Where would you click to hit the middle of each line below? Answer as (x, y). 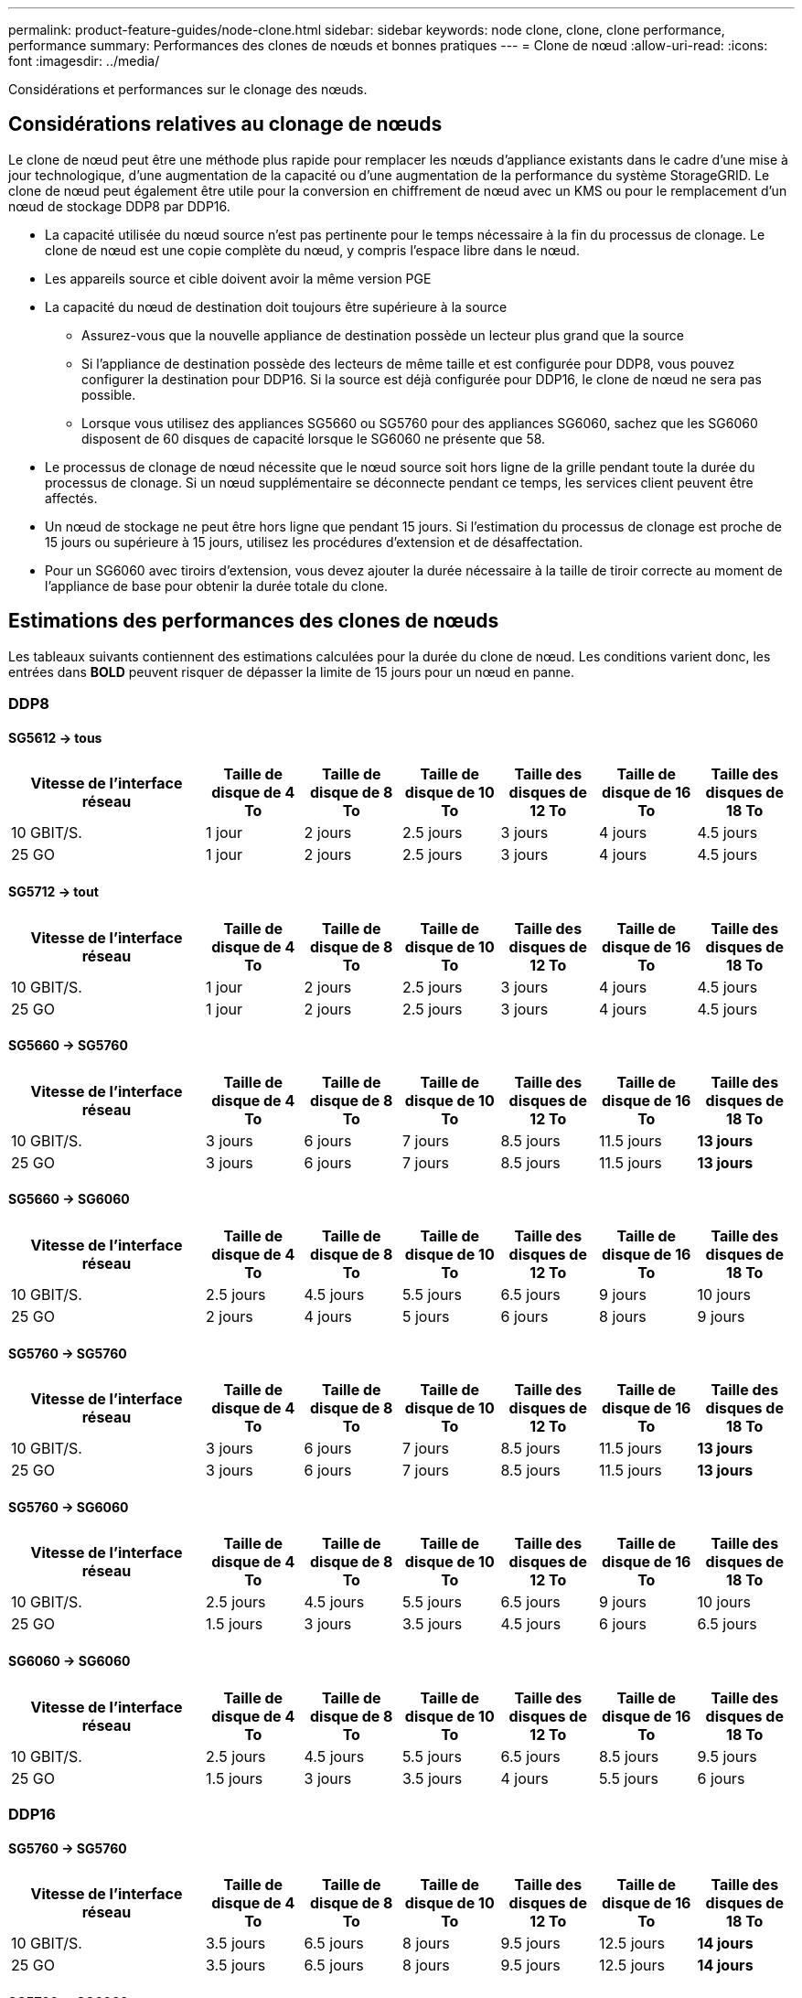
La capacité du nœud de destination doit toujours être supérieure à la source (276, 306)
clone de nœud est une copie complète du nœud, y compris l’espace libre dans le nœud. (312, 250)
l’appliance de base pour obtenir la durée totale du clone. (217, 585)
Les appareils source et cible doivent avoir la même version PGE (238, 278)
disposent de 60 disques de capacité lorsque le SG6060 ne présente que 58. (314, 438)
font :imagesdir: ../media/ (84, 61)
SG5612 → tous (55, 737)
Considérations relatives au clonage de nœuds (225, 124)
